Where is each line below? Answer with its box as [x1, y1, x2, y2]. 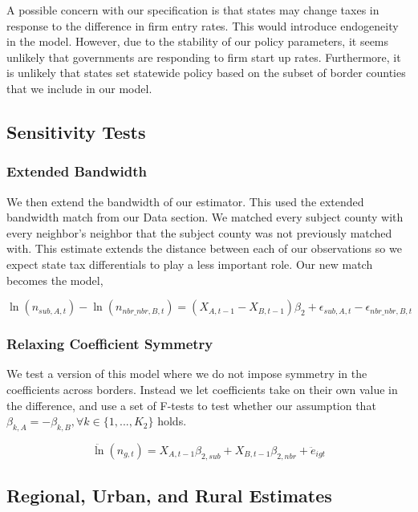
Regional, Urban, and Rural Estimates [6, 483, 332, 508]
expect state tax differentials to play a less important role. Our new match [6, 255, 373, 272]
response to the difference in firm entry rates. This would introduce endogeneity [6, 17, 399, 34]
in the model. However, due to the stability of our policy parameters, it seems [6, 33, 389, 50]
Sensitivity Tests [6, 119, 146, 144]
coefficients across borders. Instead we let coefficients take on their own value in [6, 380, 398, 397]
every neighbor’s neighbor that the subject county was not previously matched [6, 224, 392, 241]
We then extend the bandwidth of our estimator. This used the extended [6, 193, 364, 209]
